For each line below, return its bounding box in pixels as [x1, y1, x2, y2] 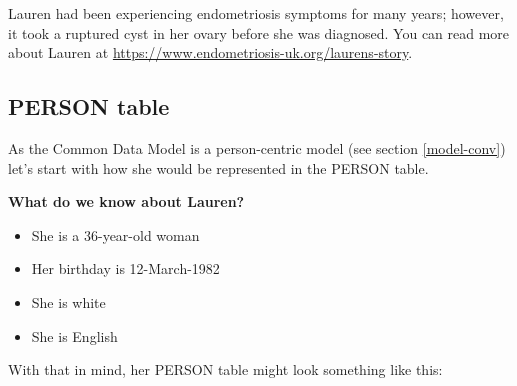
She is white [31, 291, 106, 312]
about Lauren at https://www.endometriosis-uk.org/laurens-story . [8, 42, 413, 63]
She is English [31, 325, 118, 346]
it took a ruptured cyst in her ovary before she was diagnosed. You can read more [8, 22, 510, 43]
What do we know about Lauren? [8, 191, 245, 212]
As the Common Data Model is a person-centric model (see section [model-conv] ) [8, 137, 506, 158]
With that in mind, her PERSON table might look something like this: [8, 359, 443, 380]
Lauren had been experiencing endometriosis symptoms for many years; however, [8, 3, 504, 23]
